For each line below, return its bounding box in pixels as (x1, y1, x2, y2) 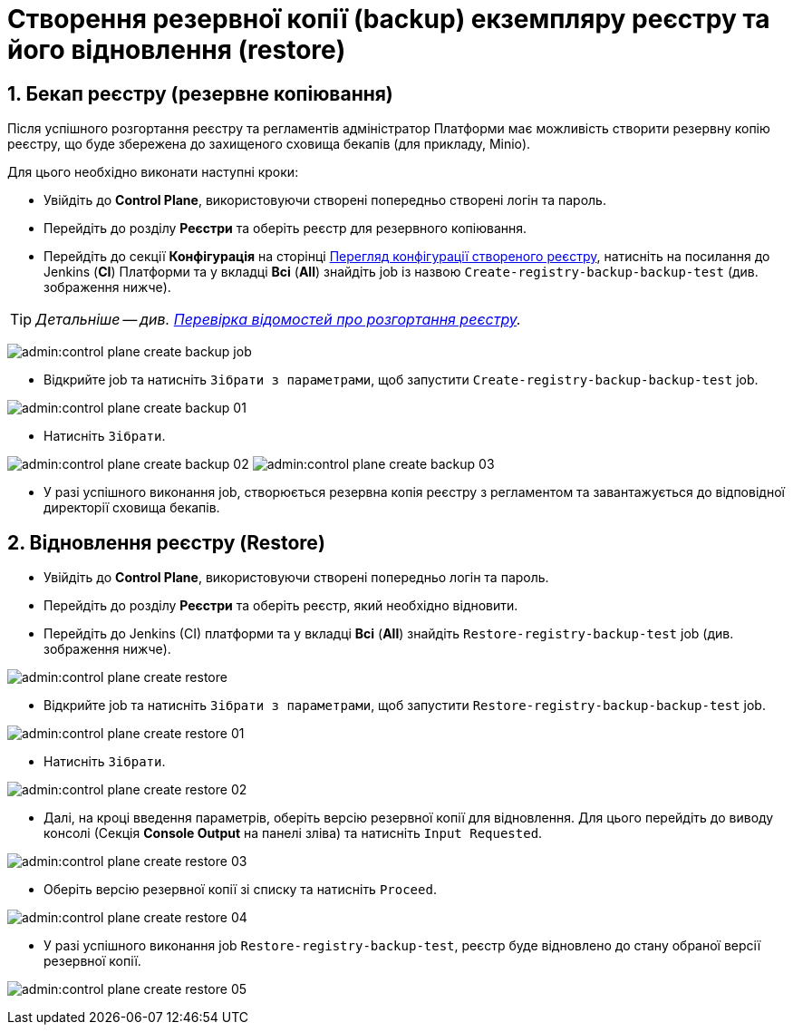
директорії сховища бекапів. (44, 500, 220, 516)
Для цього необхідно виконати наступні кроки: (7, 164, 299, 180)
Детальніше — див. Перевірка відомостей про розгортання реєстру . (35, 310, 521, 329)
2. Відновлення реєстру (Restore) (7, 531, 325, 554)
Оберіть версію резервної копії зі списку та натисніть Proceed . (44, 881, 437, 898)
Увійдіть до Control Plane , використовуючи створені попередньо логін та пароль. (44, 570, 549, 586)
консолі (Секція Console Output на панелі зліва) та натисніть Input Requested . (44, 825, 543, 842)
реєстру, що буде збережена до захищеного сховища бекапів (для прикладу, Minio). (7, 136, 531, 152)
